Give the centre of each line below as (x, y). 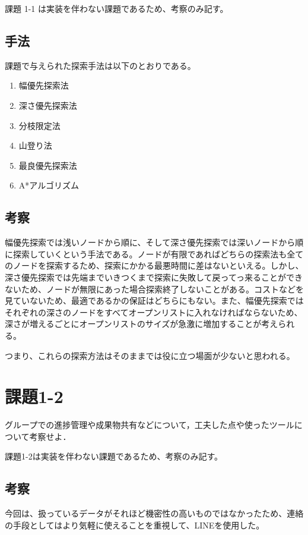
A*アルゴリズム (49, 185)
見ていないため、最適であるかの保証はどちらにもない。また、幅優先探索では (154, 300)
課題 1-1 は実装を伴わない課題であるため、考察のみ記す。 (117, 8)
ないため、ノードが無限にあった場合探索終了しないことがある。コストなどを (154, 289)
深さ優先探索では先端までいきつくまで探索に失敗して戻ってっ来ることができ (154, 277)
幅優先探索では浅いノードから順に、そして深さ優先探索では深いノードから (150, 242)
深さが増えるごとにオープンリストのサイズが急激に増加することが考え (142, 324)
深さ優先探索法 (48, 105)
